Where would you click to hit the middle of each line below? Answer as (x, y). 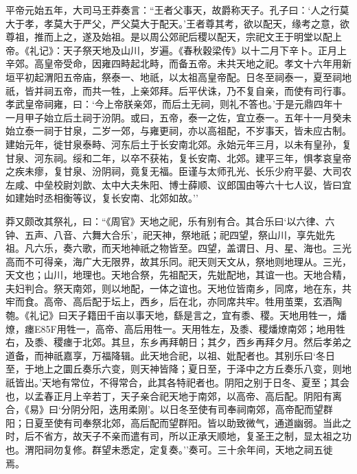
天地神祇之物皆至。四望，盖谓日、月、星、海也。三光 (231, 248)
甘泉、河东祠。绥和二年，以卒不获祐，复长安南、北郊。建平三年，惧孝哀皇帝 (178, 157)
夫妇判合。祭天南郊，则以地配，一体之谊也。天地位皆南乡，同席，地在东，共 (178, 288)
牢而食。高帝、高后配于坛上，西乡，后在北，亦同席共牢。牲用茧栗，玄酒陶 (174, 301)
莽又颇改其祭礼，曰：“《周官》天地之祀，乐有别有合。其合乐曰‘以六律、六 (170, 221)
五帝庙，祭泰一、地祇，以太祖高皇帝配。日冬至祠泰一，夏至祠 (202, 76)
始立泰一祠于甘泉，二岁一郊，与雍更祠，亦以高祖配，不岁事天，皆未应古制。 (178, 131)
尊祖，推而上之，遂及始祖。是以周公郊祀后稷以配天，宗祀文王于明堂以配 (169, 37)
